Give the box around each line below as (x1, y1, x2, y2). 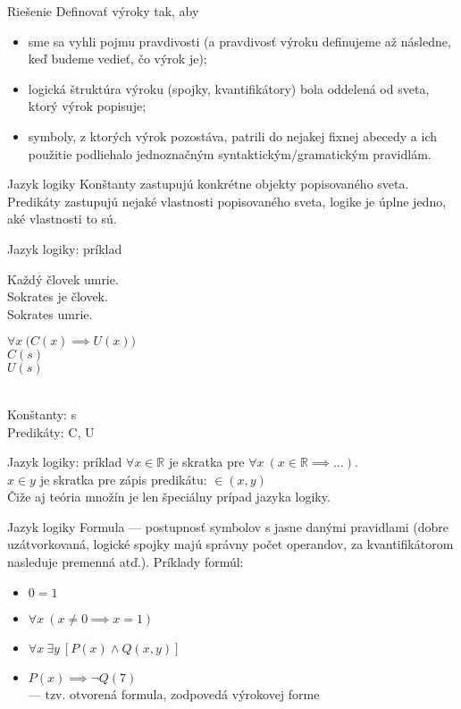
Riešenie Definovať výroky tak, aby (7, 2, 199, 20)
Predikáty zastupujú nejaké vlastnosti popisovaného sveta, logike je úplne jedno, (7, 191, 447, 210)
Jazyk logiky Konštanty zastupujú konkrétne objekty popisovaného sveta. (7, 174, 409, 193)
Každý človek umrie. (7, 269, 119, 288)
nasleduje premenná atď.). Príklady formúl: (7, 553, 244, 571)
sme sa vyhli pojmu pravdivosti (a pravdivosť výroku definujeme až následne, (28, 31, 451, 50)
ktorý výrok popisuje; (28, 97, 147, 115)
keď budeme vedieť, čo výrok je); (28, 49, 207, 68)
